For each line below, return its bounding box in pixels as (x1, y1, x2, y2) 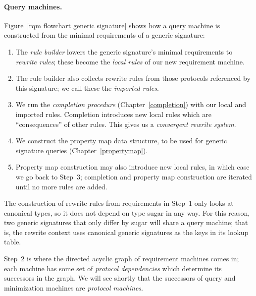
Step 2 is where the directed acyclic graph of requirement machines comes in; (4, 253, 239, 264)
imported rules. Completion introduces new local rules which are (15, 109, 211, 119)
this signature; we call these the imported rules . (15, 82, 159, 93)
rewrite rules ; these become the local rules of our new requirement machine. (15, 56, 245, 66)
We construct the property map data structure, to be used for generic (15, 135, 227, 146)
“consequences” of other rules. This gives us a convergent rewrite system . (15, 118, 236, 129)
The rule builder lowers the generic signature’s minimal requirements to (15, 46, 233, 57)
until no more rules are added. (15, 181, 107, 191)
